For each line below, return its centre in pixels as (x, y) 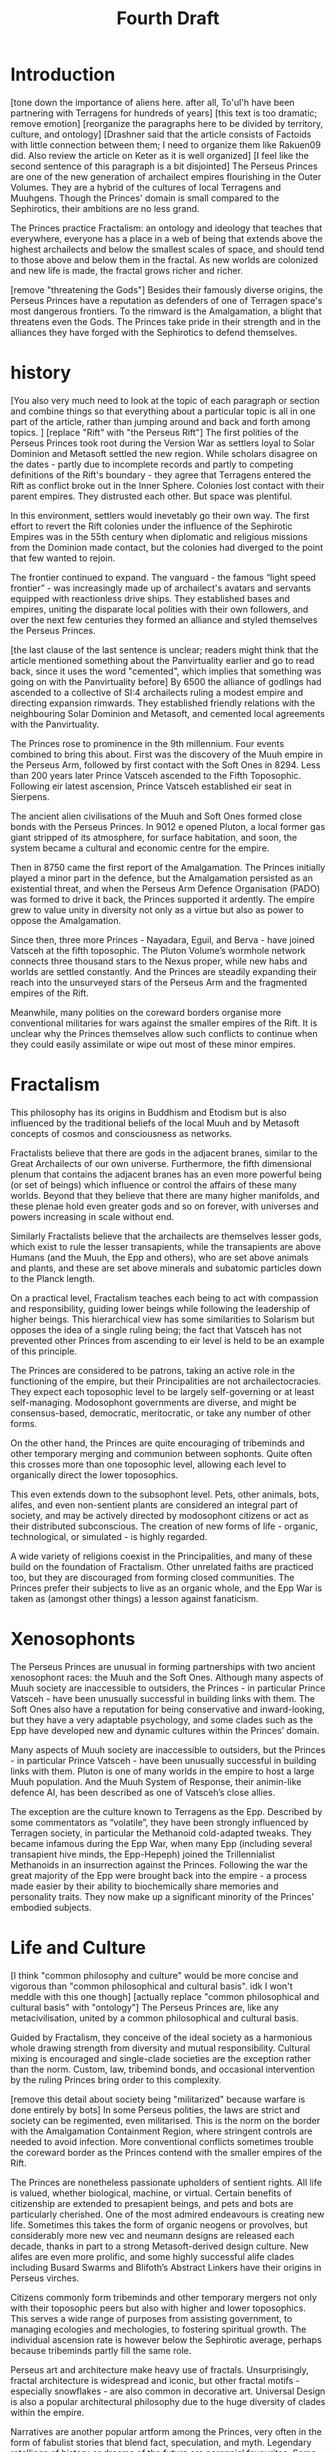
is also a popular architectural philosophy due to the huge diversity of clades (168, 2401)
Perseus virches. (45, 2278)
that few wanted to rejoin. (63, 558)
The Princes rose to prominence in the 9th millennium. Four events (147, 743)
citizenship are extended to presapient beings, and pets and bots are (152, 2203)
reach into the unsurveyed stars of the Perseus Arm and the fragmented (159, 982)
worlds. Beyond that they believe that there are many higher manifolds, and (165, 1195)
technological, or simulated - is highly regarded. (109, 1536)
